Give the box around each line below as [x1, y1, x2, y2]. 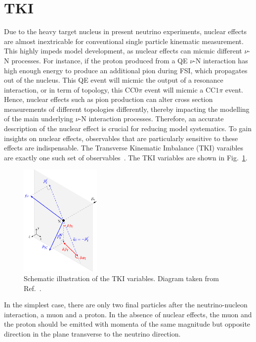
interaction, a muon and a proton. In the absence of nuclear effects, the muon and [4, 309, 252, 319]
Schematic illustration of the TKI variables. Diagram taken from [24, 273, 219, 284]
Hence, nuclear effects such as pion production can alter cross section [4, 94, 213, 104]
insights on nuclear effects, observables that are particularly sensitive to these [4, 133, 238, 143]
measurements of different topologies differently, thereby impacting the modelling [4, 103, 250, 114]
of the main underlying [4, 113, 74, 124]
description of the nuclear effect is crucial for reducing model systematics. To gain [4, 123, 252, 134]
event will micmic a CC [144, 84, 216, 95]
